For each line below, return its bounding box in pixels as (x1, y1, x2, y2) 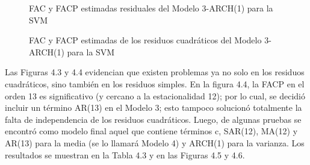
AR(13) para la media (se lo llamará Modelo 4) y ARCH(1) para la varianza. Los (5, 136, 305, 149)
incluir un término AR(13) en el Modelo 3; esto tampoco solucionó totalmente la (5, 101, 302, 114)
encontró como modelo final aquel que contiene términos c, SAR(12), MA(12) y (5, 125, 298, 137)
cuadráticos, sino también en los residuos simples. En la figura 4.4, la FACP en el (5, 77, 305, 90)
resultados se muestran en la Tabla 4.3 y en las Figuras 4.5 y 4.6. (5, 148, 245, 161)
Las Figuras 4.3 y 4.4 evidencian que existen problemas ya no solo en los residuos (5, 66, 305, 78)
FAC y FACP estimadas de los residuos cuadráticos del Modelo (29, 34, 262, 46)
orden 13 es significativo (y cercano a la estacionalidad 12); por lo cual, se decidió (5, 89, 305, 102)
